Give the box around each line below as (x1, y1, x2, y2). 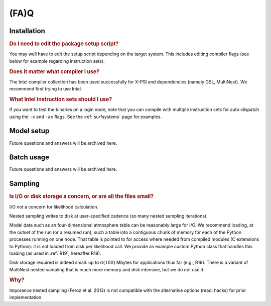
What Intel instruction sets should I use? (9, 95, 112, 103)
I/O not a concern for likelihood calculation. (9, 203, 99, 210)
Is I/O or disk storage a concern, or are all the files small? (9, 193, 154, 200)
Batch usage (9, 153, 50, 162)
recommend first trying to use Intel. (9, 86, 82, 92)
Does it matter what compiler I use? (9, 68, 100, 75)
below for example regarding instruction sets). (9, 58, 105, 64)
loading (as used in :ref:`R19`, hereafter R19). (9, 250, 101, 256)
